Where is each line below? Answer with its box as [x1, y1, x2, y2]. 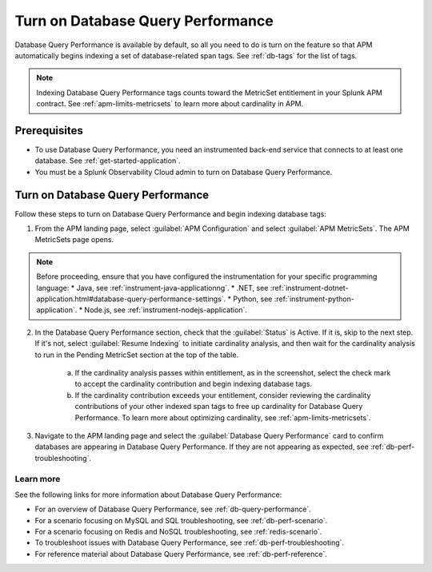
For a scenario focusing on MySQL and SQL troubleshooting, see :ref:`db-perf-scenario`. [34, 515, 328, 525]
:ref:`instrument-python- [274, 294, 355, 304]
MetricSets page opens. [34, 235, 114, 244]
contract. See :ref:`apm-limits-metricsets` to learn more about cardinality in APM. [36, 99, 304, 109]
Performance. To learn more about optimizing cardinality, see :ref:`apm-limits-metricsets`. [74, 412, 371, 423]
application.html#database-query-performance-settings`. [36, 294, 226, 304]
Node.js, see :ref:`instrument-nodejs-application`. [84, 305, 248, 315]
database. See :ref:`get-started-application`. [34, 156, 181, 165]
